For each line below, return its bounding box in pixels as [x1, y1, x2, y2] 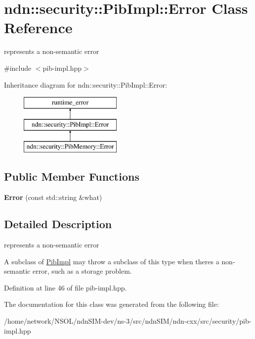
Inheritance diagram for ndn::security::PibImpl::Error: [4, 79, 168, 90]
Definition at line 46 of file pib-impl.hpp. [4, 282, 127, 292]
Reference [4, 17, 73, 38]
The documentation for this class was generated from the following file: [4, 299, 219, 309]
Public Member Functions [4, 169, 139, 184]
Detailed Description [4, 216, 112, 232]
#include [4, 62, 32, 73]
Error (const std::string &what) [4, 192, 102, 202]
